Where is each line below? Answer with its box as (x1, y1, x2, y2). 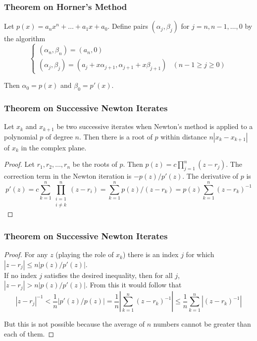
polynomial (4, 131, 38, 141)
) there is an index (123, 249, 179, 260)
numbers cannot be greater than (153, 319, 251, 329)
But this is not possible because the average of (4, 319, 145, 329)
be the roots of (72, 159, 117, 169)
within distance (160, 131, 207, 141)
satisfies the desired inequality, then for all (44, 270, 173, 280)
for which (186, 249, 214, 260)
